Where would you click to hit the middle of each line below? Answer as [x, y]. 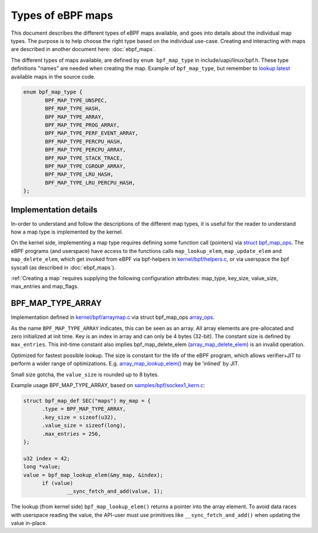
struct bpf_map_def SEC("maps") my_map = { [87, 401]
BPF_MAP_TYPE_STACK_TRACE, [84, 158]
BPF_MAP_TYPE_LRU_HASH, [79, 174]
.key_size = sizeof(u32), [79, 417]
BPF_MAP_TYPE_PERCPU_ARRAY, [85, 150]
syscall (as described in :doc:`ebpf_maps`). [63, 267]
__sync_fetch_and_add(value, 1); [115, 492]
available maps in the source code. [53, 76]
